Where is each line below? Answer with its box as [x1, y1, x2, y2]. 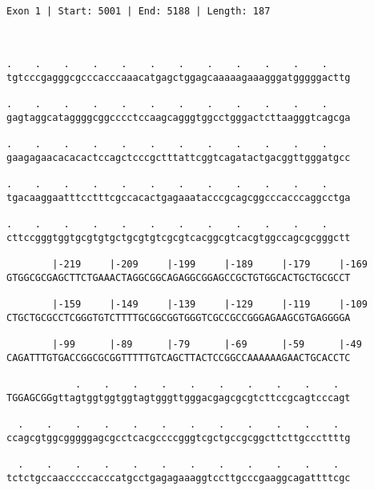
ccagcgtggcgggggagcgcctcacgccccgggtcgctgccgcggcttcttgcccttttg [6, 432, 351, 444]
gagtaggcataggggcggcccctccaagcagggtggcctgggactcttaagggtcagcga [6, 111, 351, 123]
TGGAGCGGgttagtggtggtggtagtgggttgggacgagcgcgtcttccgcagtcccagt [6, 392, 351, 404]
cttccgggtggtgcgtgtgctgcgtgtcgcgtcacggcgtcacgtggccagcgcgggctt [6, 231, 351, 243]
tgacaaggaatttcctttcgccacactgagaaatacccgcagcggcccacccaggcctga [6, 191, 351, 203]
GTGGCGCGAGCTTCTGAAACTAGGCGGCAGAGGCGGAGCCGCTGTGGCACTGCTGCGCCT [6, 271, 351, 283]
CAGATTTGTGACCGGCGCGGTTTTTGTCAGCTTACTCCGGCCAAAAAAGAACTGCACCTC [6, 351, 351, 363]
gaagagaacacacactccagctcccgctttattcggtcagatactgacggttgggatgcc [6, 151, 351, 163]
